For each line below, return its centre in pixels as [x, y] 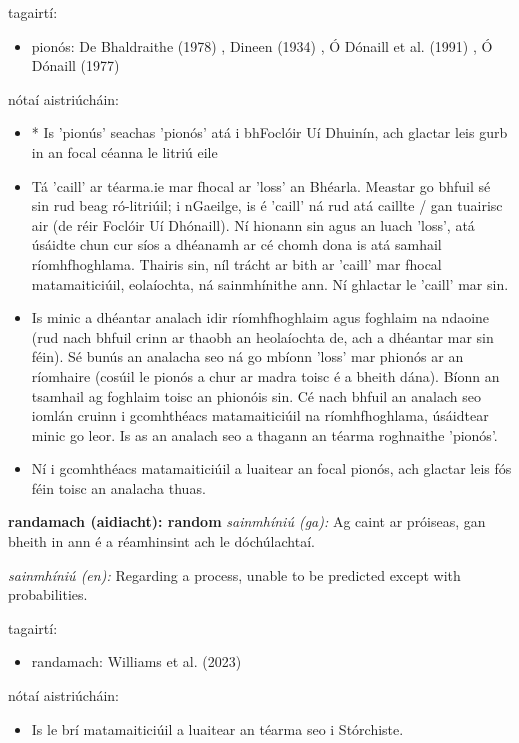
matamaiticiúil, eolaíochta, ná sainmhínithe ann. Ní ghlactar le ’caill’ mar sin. [270, 283]
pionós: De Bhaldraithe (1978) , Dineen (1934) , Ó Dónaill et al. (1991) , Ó [262, 45]
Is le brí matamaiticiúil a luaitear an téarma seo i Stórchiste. [217, 728]
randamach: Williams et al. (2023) [136, 661]
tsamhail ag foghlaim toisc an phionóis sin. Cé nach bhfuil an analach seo [256, 395]
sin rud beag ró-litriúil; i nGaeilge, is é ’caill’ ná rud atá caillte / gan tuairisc [267, 205]
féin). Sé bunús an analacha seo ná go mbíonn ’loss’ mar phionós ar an [247, 356]
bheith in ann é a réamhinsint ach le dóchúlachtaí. [161, 541]
